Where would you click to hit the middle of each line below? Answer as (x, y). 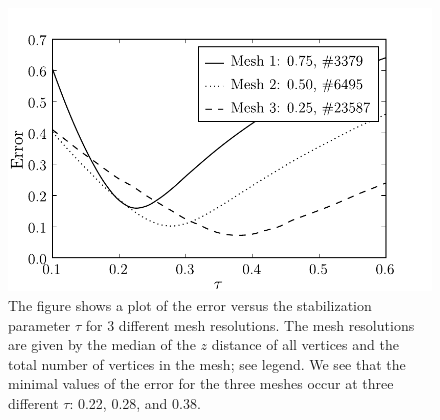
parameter (39, 324)
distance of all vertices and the (305, 344)
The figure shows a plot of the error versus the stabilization (190, 304)
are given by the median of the (102, 344)
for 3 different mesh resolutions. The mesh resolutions (250, 324)
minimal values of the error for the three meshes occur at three (201, 383)
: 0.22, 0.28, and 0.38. (135, 402)
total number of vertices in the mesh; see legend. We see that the (207, 363)
